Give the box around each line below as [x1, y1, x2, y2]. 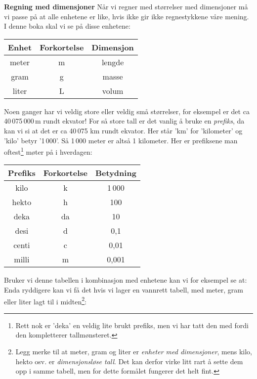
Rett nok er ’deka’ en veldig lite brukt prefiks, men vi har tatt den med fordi [15, 320, 249, 330]
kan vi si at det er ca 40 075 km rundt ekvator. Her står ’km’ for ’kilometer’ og [4, 125, 243, 135]
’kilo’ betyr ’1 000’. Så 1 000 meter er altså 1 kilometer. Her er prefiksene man [4, 135, 238, 145]
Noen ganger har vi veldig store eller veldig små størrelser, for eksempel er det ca [4, 106, 250, 116]
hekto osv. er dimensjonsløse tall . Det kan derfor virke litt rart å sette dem [15, 356, 243, 366]
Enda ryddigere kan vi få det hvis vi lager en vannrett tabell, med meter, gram [4, 285, 243, 295]
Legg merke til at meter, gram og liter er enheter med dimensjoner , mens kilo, [15, 346, 253, 357]
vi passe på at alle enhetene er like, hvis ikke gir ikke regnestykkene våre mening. [4, 11, 249, 21]
